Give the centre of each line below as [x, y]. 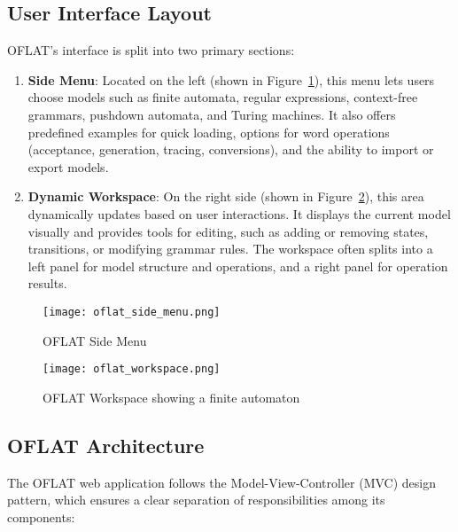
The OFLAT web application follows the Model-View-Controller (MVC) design [222, 482]
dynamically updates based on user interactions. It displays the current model [239, 213]
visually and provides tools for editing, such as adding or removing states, [228, 231]
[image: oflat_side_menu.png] [132, 312]
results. [47, 283]
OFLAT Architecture [106, 445]
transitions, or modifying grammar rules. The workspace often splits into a [230, 249]
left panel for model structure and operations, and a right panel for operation [238, 266]
